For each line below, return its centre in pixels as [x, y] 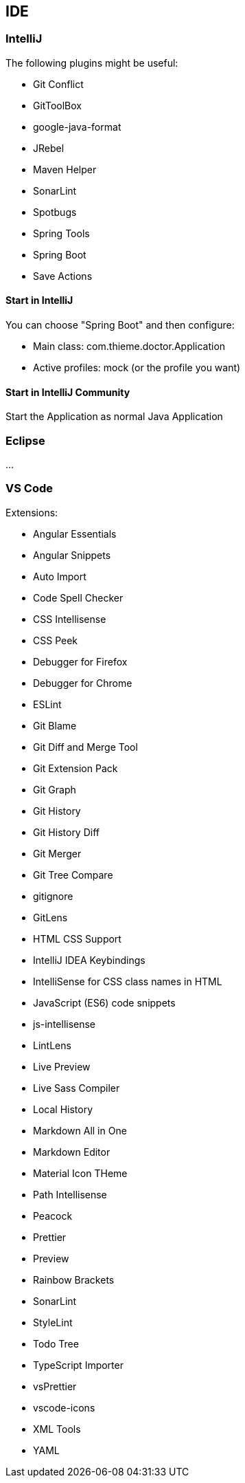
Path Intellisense [70, 1194]
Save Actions [63, 276]
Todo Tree [56, 1343]
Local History [63, 1109]
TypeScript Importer [78, 1365]
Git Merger [57, 853]
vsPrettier [55, 1386]
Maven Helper [65, 169]
